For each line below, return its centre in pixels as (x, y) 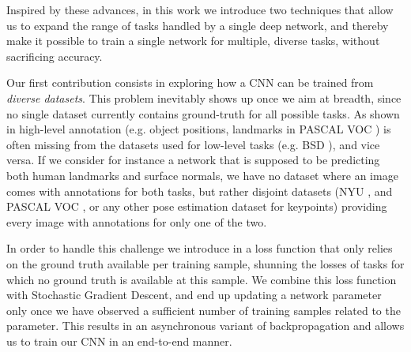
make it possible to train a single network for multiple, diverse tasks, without (193, 41)
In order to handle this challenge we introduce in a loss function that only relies (200, 248)
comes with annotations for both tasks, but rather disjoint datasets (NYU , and (200, 191)
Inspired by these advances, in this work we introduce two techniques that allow (200, 9)
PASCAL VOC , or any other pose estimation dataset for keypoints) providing (197, 206)
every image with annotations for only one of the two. (137, 221)
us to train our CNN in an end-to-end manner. (119, 341)
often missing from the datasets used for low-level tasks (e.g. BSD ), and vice (193, 144)
